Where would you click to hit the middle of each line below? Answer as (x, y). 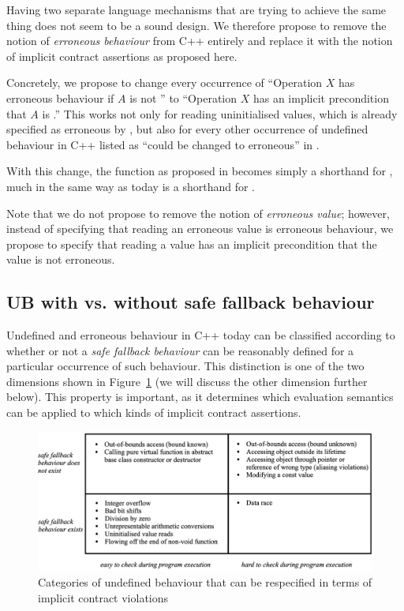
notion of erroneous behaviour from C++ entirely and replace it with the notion (200, 41)
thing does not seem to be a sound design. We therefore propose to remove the (196, 25)
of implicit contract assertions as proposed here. (122, 56)
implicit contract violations (103, 598)
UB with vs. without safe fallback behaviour (191, 302)
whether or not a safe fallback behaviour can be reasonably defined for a (180, 350)
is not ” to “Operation (183, 97)
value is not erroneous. (61, 259)
